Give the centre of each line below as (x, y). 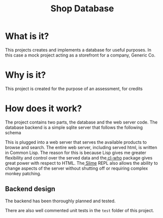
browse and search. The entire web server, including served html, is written (81, 147)
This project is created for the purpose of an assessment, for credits (74, 89)
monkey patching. (23, 173)
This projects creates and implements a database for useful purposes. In (78, 50)
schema (13, 132)
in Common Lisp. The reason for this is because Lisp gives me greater (76, 153)
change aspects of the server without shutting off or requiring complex (77, 168)
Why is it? (25, 75)
